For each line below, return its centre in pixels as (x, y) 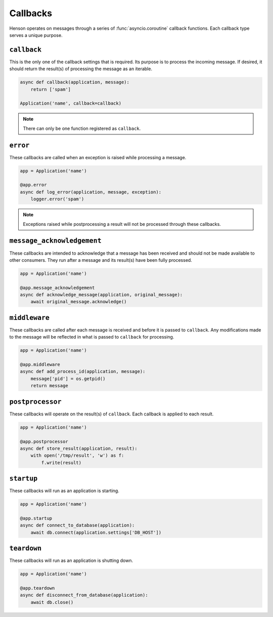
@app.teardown (37, 588)
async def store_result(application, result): (79, 448)
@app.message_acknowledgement (57, 288)
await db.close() (52, 602)
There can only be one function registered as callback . (82, 128)
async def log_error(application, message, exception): (91, 192)
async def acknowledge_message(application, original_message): (101, 295)
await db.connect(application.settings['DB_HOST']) (96, 532)
